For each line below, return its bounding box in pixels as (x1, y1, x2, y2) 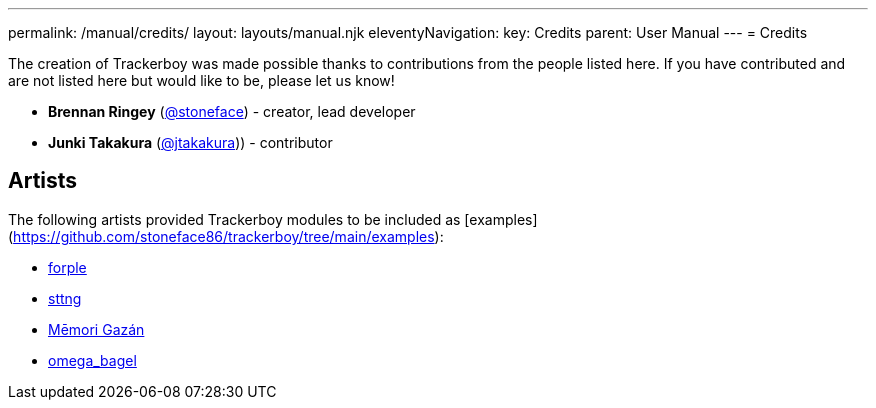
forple (48, 258, 87, 276)
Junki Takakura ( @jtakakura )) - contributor (48, 134, 333, 151)
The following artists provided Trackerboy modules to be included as (8, 210, 461, 228)
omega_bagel (48, 351, 137, 369)
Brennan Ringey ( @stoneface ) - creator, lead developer (48, 103, 416, 120)
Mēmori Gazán (48, 320, 145, 338)
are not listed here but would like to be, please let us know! (8, 72, 395, 89)
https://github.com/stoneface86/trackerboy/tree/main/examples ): (13, 227, 444, 245)
